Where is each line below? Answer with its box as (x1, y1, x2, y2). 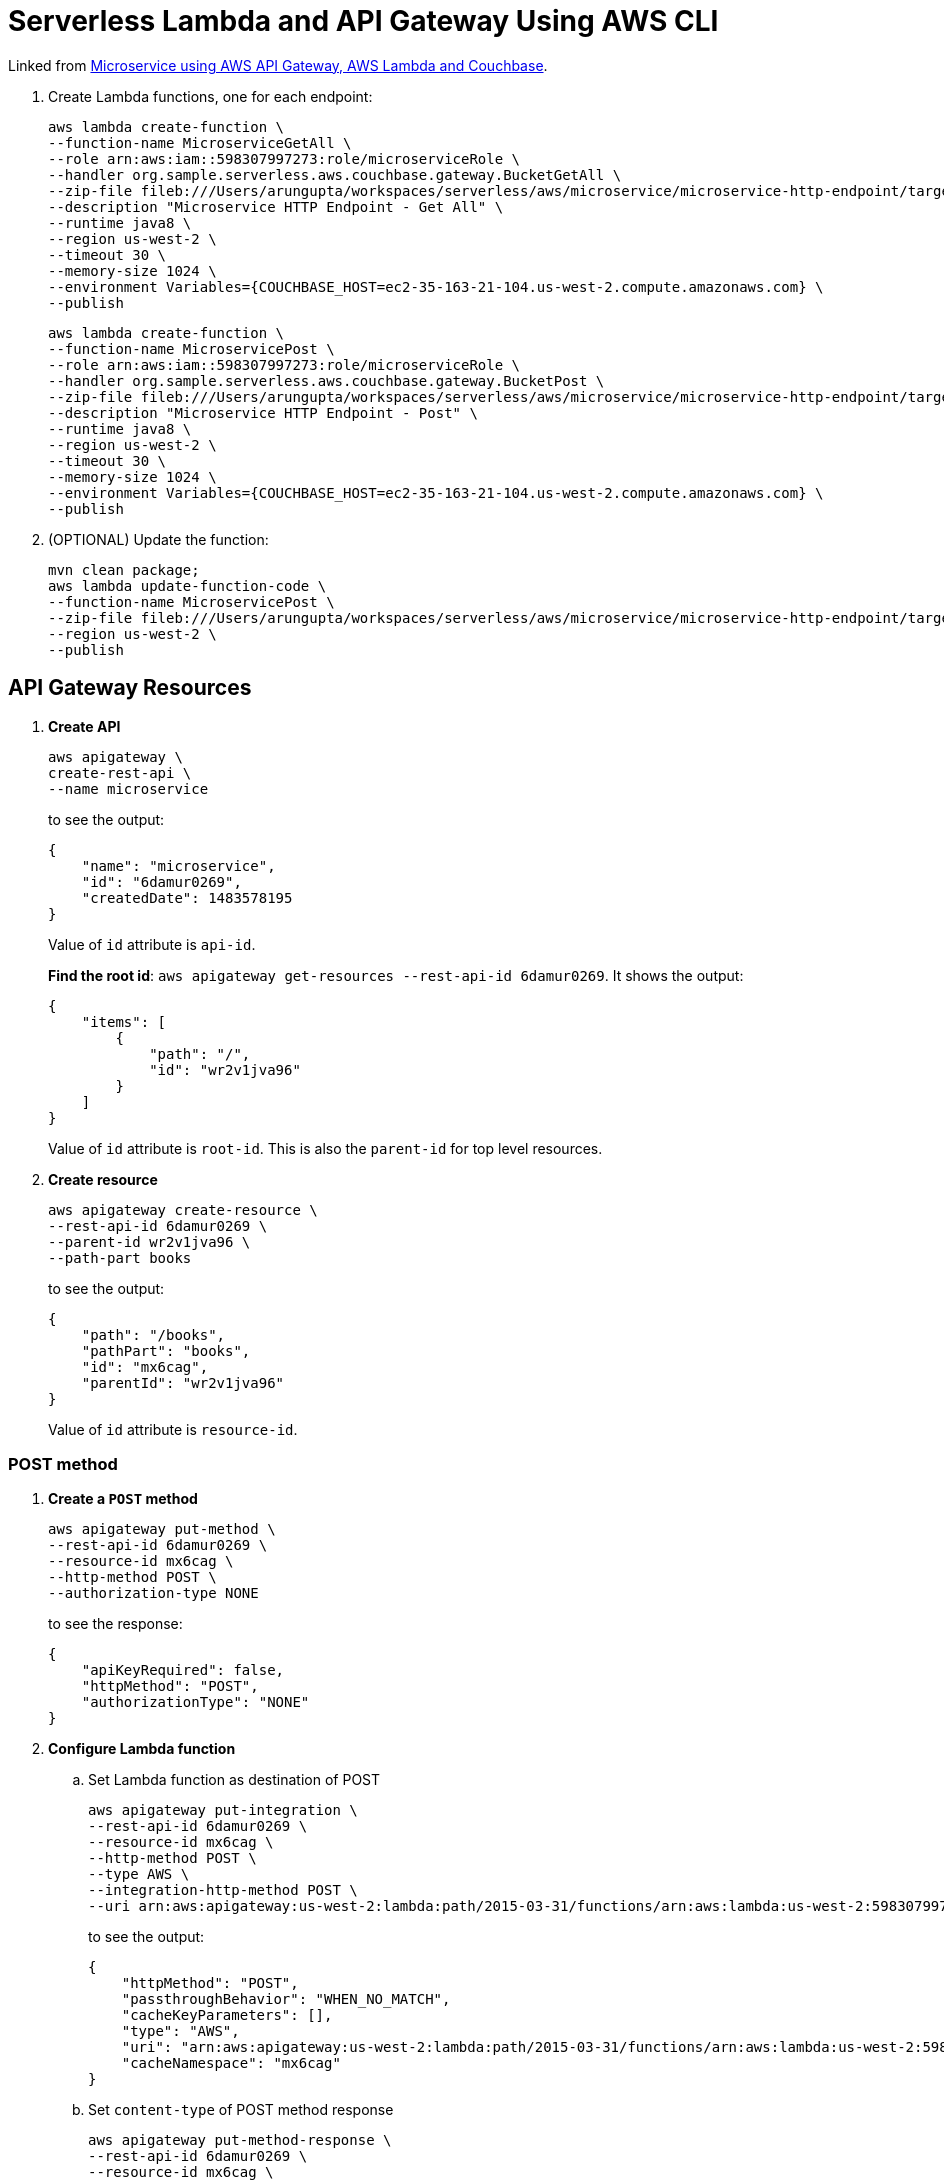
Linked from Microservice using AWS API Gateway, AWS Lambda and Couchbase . (8, 56, 548, 74)
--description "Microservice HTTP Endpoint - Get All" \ (48, 198, 504, 215)
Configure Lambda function (48, 1740, 236, 1758)
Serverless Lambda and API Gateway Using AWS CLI (8, 4, 719, 38)
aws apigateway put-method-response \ (88, 2132, 392, 2149)
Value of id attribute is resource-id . (48, 1420, 298, 1438)
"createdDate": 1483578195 (81, 889, 293, 906)
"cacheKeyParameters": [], (121, 2007, 333, 2024)
